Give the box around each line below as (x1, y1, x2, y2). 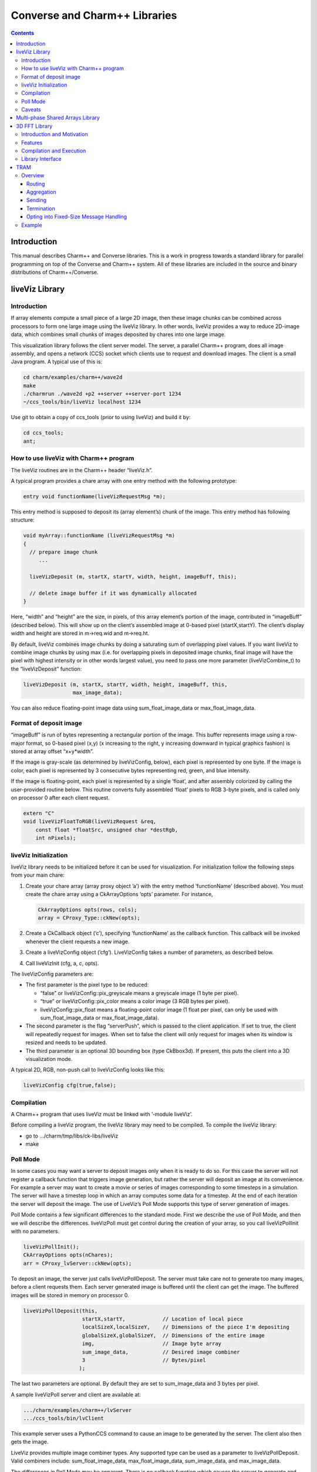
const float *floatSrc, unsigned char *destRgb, (35, 826, 178, 833)
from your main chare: (11, 871, 65, 878)
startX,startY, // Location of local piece (82, 1315, 244, 1322)
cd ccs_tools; (23, 430, 64, 436)
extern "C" (23, 810, 55, 817)
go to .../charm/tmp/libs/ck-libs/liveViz (25, 1132, 119, 1139)
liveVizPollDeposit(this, (23, 1307, 98, 1314)
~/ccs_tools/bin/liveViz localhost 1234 (23, 399, 141, 406)
